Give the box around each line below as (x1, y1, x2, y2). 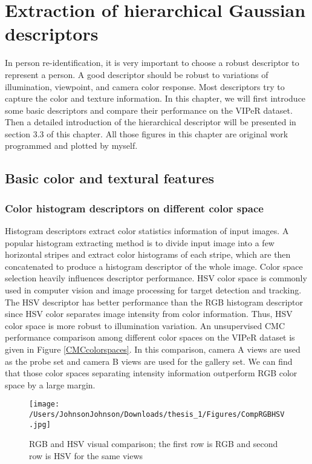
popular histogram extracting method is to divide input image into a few (5, 236, 275, 249)
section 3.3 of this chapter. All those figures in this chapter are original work (5, 127, 288, 140)
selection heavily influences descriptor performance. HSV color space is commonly (5, 272, 307, 284)
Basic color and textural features (5, 169, 215, 188)
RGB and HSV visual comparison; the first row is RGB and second (29, 437, 278, 450)
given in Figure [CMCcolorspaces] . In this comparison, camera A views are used (5, 343, 301, 355)
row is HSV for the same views (29, 449, 143, 462)
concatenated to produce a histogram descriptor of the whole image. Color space (5, 260, 303, 272)
